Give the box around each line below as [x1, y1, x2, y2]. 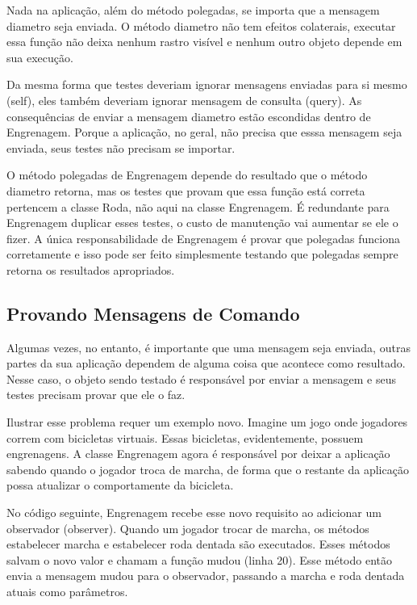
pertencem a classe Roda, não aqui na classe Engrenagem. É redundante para [6, 198, 390, 215]
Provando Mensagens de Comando [6, 300, 300, 326]
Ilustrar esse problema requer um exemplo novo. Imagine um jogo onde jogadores [6, 414, 408, 431]
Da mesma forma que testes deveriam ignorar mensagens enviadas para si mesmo [6, 76, 407, 93]
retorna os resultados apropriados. [6, 261, 175, 278]
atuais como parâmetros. [6, 583, 128, 600]
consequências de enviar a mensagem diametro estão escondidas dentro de [6, 107, 371, 124]
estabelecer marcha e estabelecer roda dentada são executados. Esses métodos [6, 536, 390, 552]
